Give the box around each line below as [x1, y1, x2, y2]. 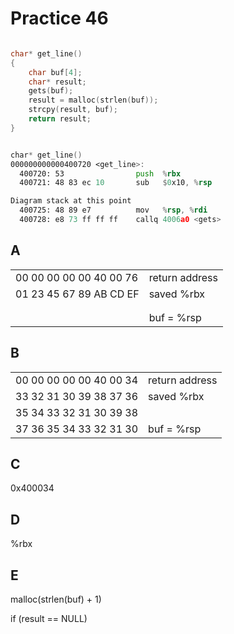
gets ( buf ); [28, 86, 74, 96]
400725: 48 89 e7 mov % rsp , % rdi [19, 205, 208, 216]
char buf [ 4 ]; [28, 67, 83, 77]
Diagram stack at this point [10, 196, 132, 206]
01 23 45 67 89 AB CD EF [15, 287, 140, 301]
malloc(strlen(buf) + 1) [10, 593, 102, 605]
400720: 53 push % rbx [19, 168, 182, 179]
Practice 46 [10, 7, 109, 30]
